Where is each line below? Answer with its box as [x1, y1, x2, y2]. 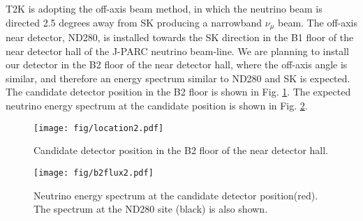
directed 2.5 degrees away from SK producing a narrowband [6, 15, 262, 29]
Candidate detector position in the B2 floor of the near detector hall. [34, 143, 329, 158]
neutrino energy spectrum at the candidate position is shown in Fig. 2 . [6, 98, 308, 113]
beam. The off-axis [278, 15, 358, 29]
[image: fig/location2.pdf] [34, 123, 164, 133]
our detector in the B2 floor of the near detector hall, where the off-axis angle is [6, 57, 348, 72]
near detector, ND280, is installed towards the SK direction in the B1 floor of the [6, 30, 354, 45]
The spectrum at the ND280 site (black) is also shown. [34, 201, 268, 216]
